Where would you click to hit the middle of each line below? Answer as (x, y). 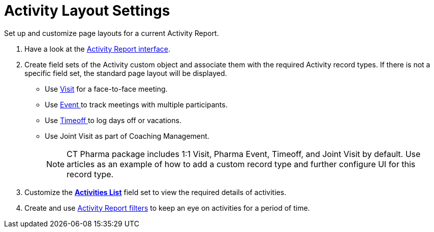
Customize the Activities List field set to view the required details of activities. (156, 192)
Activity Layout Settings (87, 11)
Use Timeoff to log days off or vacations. (113, 120)
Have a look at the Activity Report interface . (97, 49)
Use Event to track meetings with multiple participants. (136, 104)
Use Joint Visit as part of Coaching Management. (127, 136)
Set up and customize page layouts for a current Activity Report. (112, 33)
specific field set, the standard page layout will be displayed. (126, 73)
